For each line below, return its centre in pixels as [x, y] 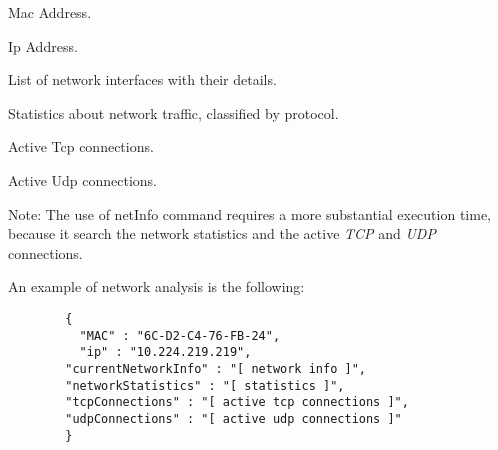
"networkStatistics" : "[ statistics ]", [205, 385]
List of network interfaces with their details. [142, 79]
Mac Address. [50, 12]
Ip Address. [43, 45]
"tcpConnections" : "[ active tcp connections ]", [237, 402]
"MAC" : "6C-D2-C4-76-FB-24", [180, 335]
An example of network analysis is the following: [156, 286]
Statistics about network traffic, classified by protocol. [173, 112]
